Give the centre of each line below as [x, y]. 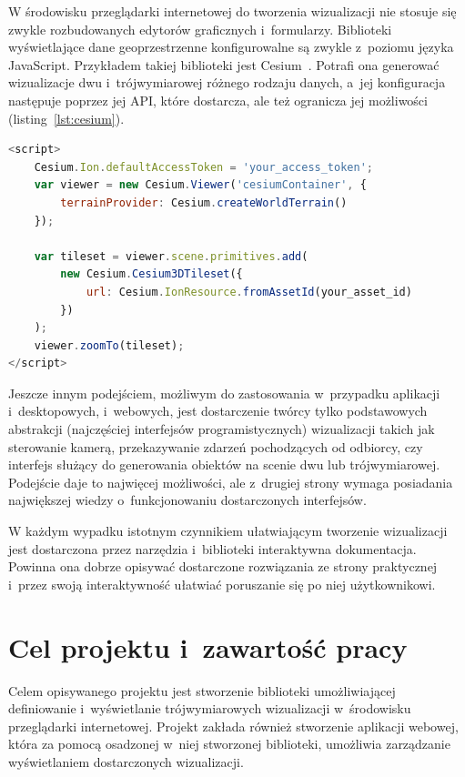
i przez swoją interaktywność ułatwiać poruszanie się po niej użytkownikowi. [222, 584]
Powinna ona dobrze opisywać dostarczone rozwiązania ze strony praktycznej [223, 566]
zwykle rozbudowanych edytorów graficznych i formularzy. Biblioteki [200, 29]
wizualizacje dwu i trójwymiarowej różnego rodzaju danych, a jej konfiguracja [227, 82]
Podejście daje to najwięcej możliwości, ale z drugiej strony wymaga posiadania [231, 482]
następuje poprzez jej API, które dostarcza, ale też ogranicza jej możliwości [218, 100]
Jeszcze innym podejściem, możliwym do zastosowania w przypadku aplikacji [224, 393]
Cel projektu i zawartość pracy [208, 646]
